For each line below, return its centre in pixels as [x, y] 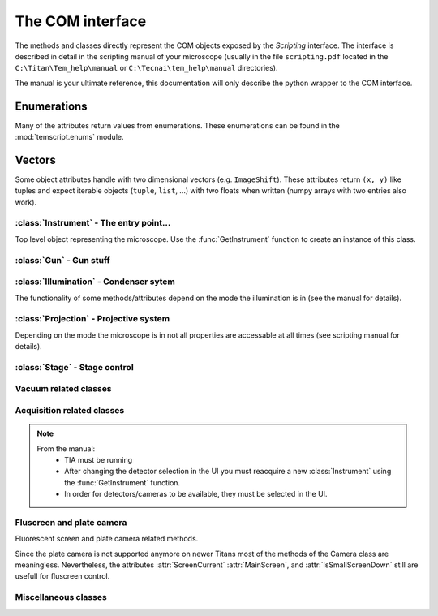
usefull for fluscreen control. [62, 576]
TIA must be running [99, 459]
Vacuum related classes [64, 389]
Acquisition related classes [70, 410]
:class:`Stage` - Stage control [74, 367]
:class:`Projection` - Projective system [92, 319]
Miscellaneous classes [61, 597]
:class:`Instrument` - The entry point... [93, 223]
